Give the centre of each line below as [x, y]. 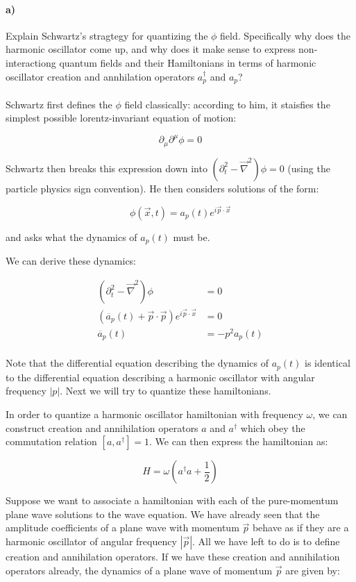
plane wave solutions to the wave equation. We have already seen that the [163, 514]
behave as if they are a [300, 527]
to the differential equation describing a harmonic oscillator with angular [160, 377]
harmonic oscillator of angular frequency [91, 541]
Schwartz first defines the [59, 104]
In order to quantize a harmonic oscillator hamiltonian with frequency [154, 414]
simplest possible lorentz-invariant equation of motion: [121, 118]
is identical [328, 363]
